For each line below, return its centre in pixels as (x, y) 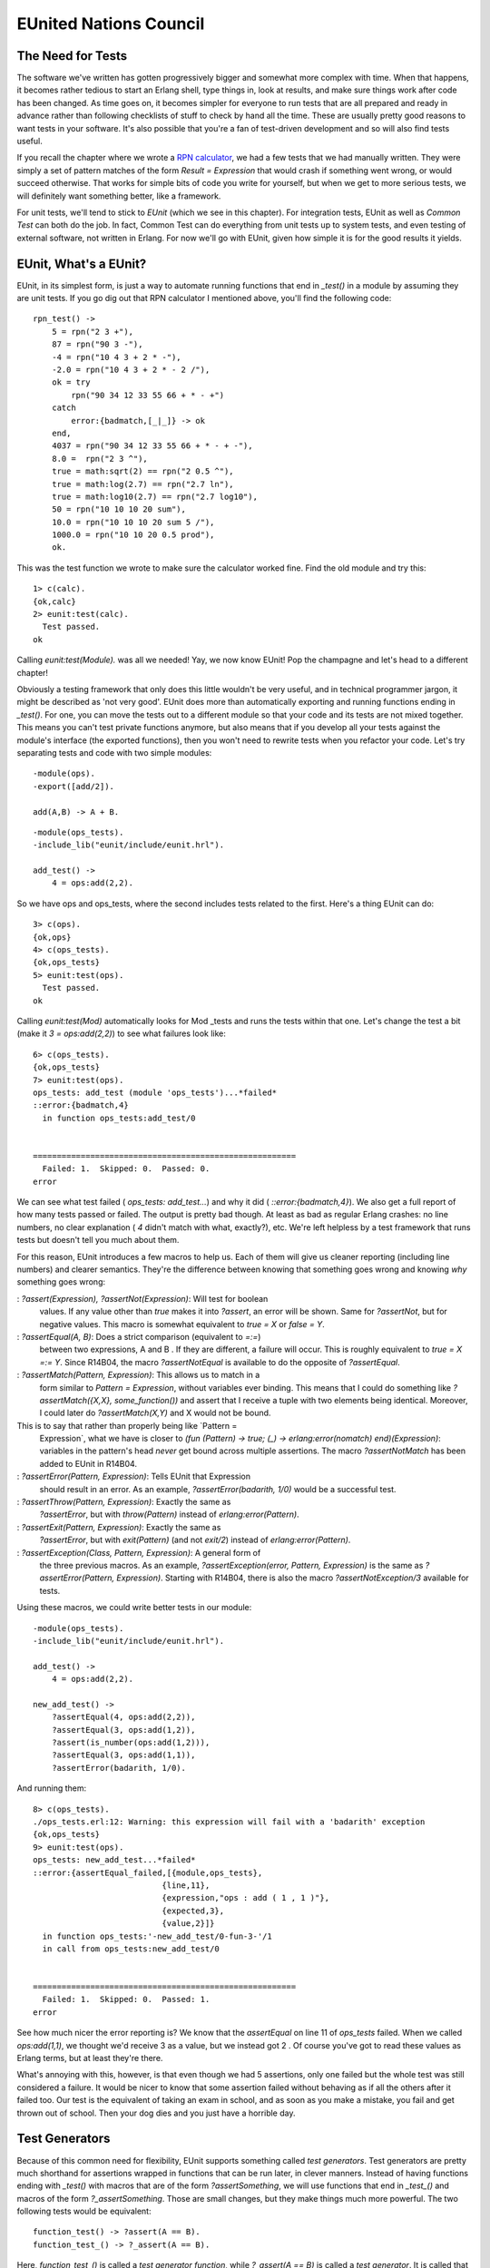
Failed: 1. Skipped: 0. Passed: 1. (126, 1999)
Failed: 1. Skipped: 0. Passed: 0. (126, 1169)
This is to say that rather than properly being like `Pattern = (127, 1425)
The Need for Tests (72, 56)
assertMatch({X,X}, (76, 1400)
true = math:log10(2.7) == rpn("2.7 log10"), (155, 496)
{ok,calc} (54, 601)
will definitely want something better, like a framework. (119, 196)
